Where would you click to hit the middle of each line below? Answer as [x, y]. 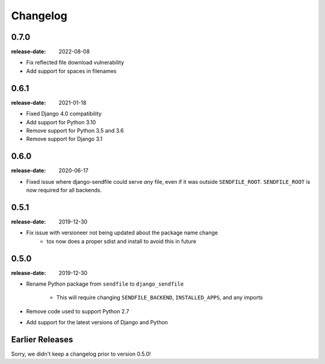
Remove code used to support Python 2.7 [78, 311]
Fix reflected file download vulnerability [75, 63]
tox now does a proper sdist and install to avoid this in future [122, 241]
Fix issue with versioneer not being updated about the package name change [122, 233]
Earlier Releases [42, 340]
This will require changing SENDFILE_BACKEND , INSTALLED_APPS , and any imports [159, 298]
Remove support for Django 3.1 [64, 139]
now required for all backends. [64, 190]
